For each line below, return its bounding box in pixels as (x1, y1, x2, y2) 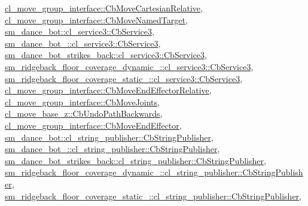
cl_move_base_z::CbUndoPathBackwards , (5, 107, 163, 120)
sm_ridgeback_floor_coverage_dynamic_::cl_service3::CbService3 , (5, 60, 254, 72)
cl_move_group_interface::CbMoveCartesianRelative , (5, 2, 203, 14)
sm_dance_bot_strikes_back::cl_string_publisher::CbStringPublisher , (5, 154, 266, 166)
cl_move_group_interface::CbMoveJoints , (5, 95, 160, 108)
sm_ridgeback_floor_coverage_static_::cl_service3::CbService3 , (5, 72, 243, 84)
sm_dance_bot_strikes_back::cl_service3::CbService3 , (5, 49, 207, 61)
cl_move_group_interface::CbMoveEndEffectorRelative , (5, 84, 212, 96)
